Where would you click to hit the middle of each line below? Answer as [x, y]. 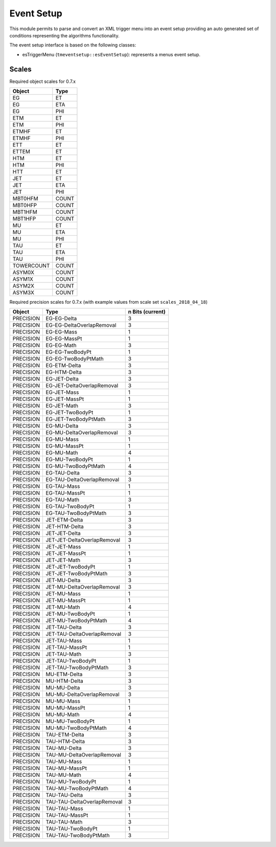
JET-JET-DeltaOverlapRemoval [83, 540]
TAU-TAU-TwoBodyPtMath [78, 835]
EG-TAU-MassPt [65, 493]
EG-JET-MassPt [65, 399]
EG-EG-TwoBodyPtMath [75, 359]
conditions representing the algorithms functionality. [64, 35]
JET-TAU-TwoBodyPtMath [77, 667]
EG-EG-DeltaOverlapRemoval [81, 325]
